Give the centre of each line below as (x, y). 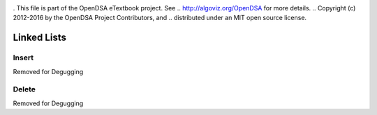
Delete (24, 89)
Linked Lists (39, 38)
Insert (23, 57)
